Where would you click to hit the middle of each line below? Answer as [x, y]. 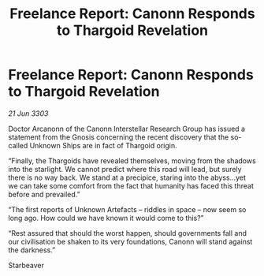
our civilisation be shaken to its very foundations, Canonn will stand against [130, 241]
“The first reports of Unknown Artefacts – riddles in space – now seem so [127, 209]
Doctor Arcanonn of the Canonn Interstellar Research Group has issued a [127, 129]
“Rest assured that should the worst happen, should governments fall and [127, 233]
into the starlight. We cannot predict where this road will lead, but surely [125, 169]
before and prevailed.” [44, 194]
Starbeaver [26, 265]
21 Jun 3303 [28, 113]
